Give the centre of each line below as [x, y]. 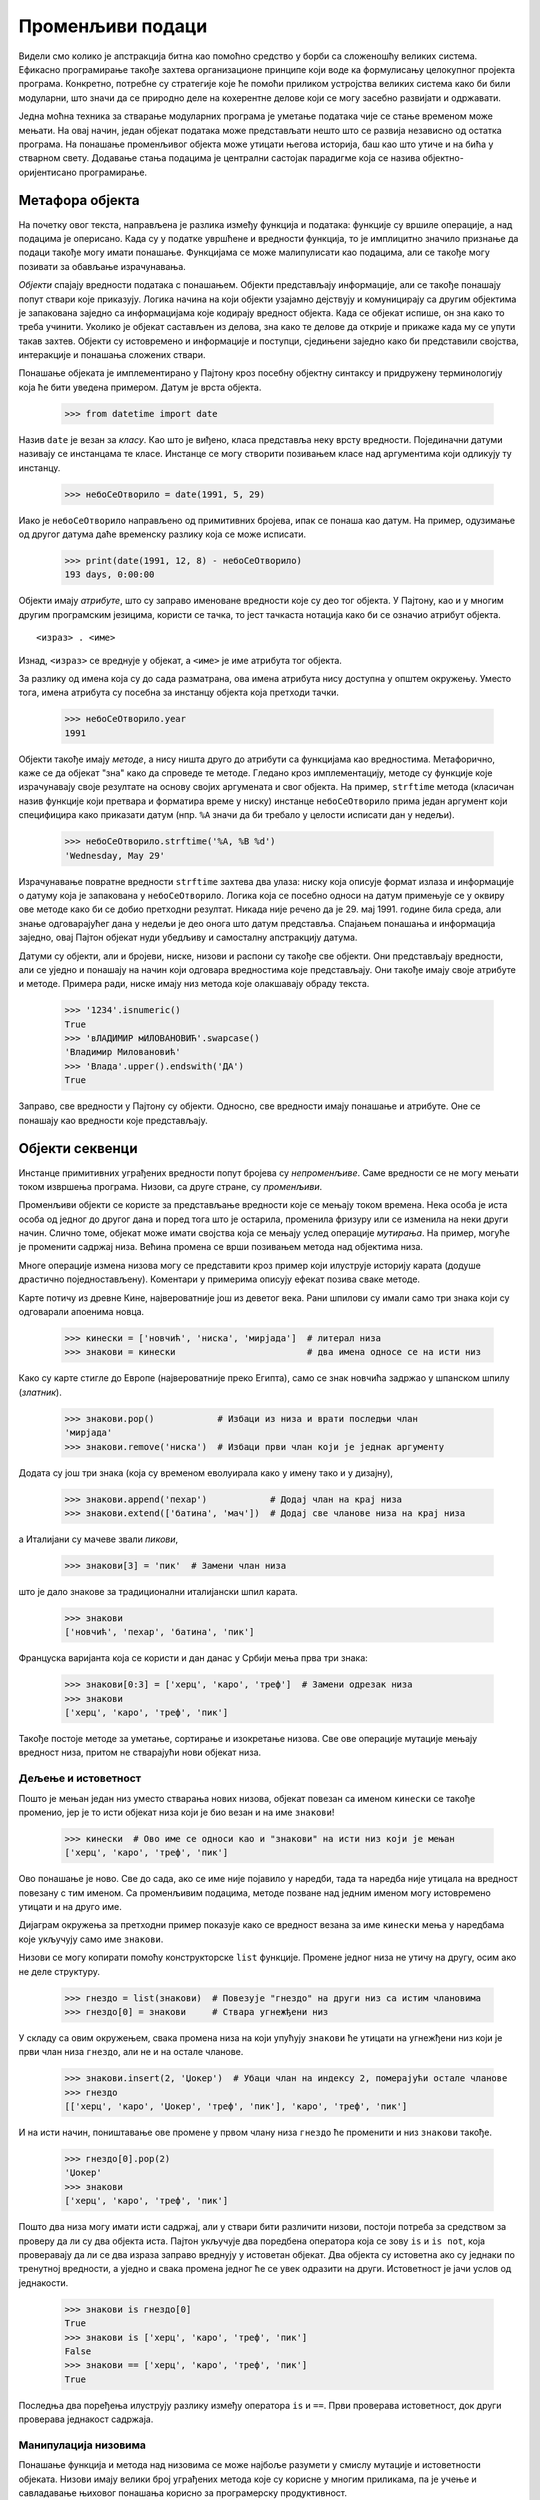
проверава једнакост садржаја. [86, 2419]
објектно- [443, 158]
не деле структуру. [59, 1971]
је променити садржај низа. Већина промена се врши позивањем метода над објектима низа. [221, 1247]
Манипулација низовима [82, 2445]
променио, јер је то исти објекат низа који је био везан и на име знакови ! [176, 1812]
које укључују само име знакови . [91, 1939]
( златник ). [40, 1392]
